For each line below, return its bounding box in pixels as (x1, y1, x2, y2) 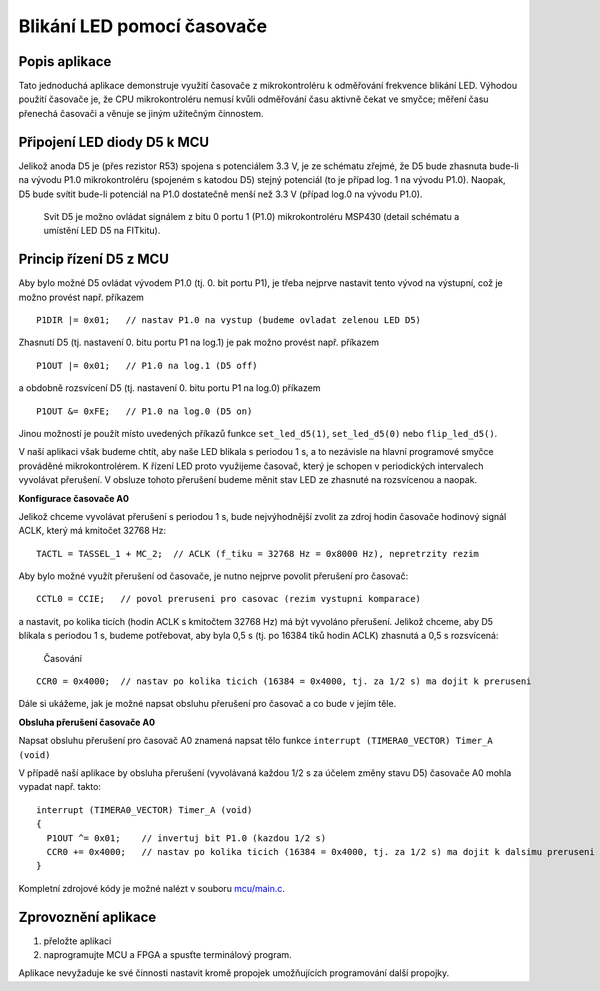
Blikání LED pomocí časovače (18, 15, 268, 37)
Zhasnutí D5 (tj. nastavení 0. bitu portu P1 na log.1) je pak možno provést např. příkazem (18, 336, 380, 349)
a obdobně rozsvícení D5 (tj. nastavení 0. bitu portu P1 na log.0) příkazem (18, 382, 321, 394)
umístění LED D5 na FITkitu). (43, 225, 161, 237)
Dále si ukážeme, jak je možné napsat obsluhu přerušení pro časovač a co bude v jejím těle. (18, 698, 397, 710)
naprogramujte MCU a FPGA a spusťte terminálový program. (43, 949, 292, 961)
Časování (43, 652, 82, 664)
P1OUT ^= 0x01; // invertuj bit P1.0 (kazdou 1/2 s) (46, 832, 327, 844)
